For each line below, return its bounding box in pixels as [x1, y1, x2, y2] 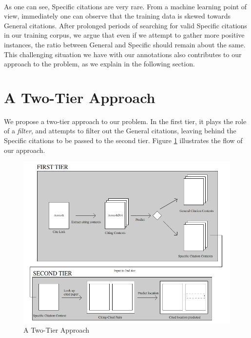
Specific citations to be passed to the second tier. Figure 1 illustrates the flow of [4, 135, 243, 145]
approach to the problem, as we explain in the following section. [4, 59, 195, 69]
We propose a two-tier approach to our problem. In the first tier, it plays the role [4, 116, 247, 126]
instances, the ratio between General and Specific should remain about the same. [4, 39, 246, 49]
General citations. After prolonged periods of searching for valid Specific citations [4, 20, 247, 30]
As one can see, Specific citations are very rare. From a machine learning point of [4, 1, 247, 11]
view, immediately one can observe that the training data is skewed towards [4, 11, 231, 21]
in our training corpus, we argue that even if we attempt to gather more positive [4, 30, 245, 40]
